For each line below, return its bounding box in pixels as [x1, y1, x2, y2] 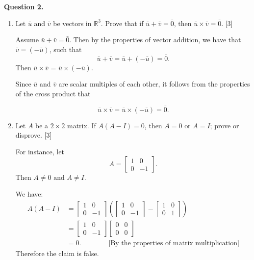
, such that [49, 44, 82, 54]
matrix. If [67, 120, 96, 130]
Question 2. [4, 1, 44, 11]
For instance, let [15, 146, 64, 156]
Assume [15, 34, 39, 45]
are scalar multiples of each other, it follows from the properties [58, 79, 250, 89]
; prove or [210, 120, 239, 130]
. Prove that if [101, 18, 144, 28]
